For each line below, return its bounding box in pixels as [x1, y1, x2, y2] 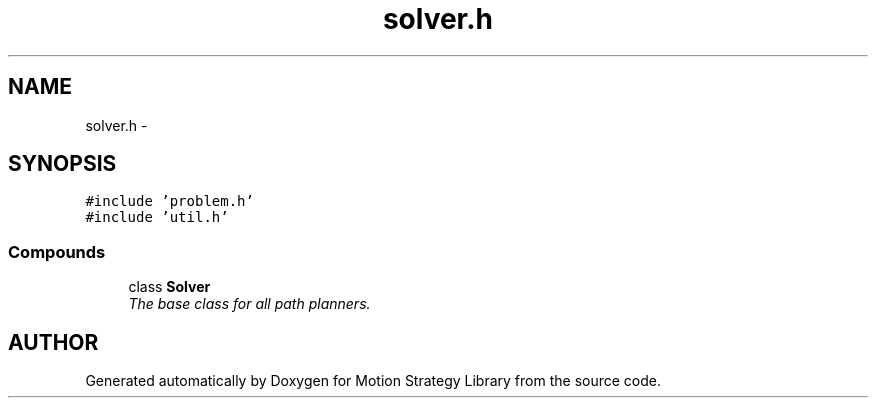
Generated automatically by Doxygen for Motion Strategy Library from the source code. [85, 372, 662, 390]
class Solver [128, 278, 211, 296]
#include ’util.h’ [85, 209, 229, 226]
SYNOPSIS [8, 151, 117, 177]
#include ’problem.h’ [85, 193, 254, 210]
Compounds [8, 241, 106, 262]
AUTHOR [8, 329, 99, 355]
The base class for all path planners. [128, 295, 371, 313]
